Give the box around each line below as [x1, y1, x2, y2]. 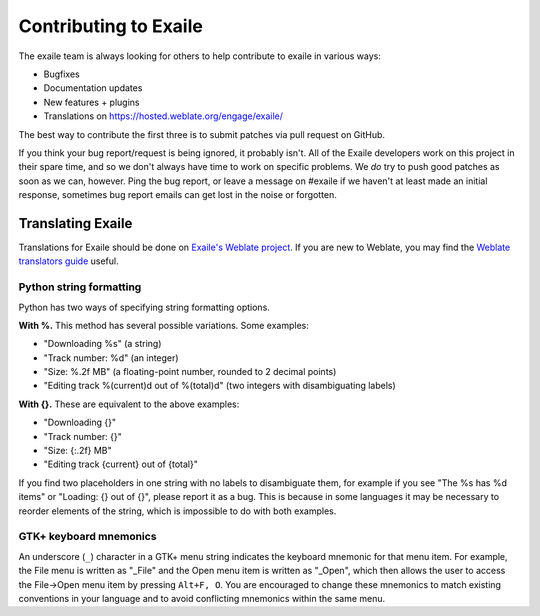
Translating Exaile [18, 215, 133, 232]
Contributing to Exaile [18, 15, 204, 37]
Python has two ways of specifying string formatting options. [18, 301, 270, 313]
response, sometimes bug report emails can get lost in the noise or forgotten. [18, 189, 337, 201]
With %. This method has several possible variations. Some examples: [18, 319, 309, 331]
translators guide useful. [18, 255, 119, 267]
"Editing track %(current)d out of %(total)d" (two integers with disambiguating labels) [43, 380, 397, 392]
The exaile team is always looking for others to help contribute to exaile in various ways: [18, 50, 382, 62]
